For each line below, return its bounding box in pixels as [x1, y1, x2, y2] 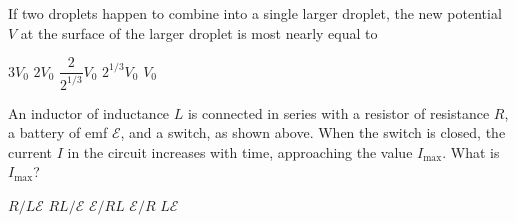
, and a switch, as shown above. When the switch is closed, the [120, 122, 506, 143]
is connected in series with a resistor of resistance [187, 102, 490, 123]
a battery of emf [8, 122, 108, 143]
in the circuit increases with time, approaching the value [67, 141, 413, 162]
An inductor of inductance [8, 102, 170, 123]
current [8, 141, 53, 162]
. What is [442, 141, 500, 162]
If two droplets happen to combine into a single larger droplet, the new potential [8, 3, 502, 23]
